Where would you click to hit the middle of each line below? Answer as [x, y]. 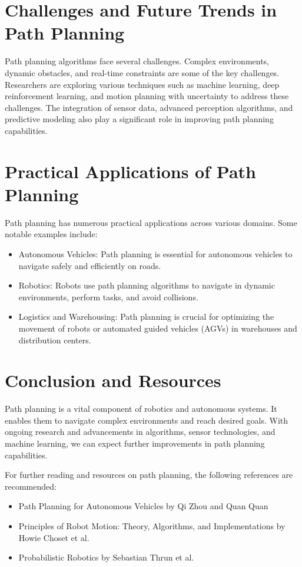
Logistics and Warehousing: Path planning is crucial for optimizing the [146, 317]
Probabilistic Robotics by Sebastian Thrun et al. [106, 557]
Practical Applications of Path [130, 171]
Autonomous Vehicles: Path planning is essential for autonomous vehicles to [155, 253]
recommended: [31, 486]
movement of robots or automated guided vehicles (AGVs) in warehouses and [158, 328]
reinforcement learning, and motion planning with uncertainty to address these [147, 96]
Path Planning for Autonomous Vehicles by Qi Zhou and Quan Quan [143, 506]
